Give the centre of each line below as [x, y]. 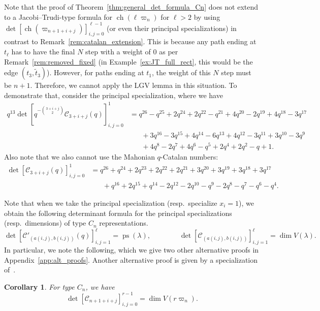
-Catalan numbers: [189, 157]
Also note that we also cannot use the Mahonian [79, 157]
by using [207, 17]
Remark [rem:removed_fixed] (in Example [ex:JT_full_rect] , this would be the [129, 61]
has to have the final [43, 52]
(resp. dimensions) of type [45, 223]
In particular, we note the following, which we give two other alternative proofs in [132, 250]
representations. [124, 223]
